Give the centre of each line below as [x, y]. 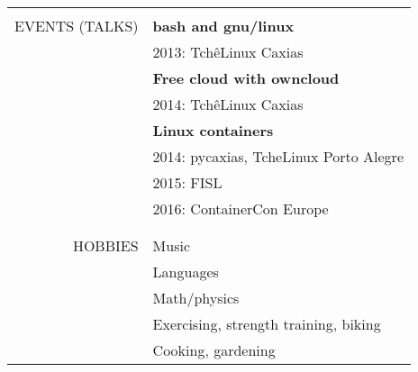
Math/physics [196, 298]
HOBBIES [105, 245]
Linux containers [213, 130]
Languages [186, 272]
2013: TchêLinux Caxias [228, 52]
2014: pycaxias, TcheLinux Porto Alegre [278, 156]
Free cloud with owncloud [246, 78]
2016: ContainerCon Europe [241, 209]
